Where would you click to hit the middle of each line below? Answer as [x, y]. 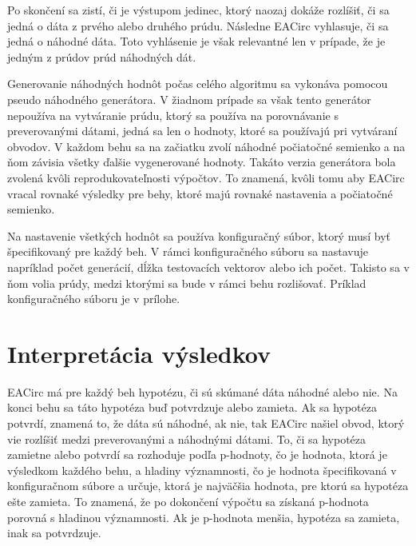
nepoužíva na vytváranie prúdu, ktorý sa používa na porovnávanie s [173, 115]
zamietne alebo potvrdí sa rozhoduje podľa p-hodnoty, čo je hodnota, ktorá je [197, 454]
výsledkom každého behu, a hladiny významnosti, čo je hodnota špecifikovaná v [202, 470]
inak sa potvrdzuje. [54, 533]
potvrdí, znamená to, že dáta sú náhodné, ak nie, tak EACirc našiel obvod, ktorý [206, 423]
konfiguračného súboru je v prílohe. [94, 299]
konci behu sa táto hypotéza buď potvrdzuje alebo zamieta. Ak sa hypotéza [192, 407]
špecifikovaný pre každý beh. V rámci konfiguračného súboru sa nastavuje [188, 251]
